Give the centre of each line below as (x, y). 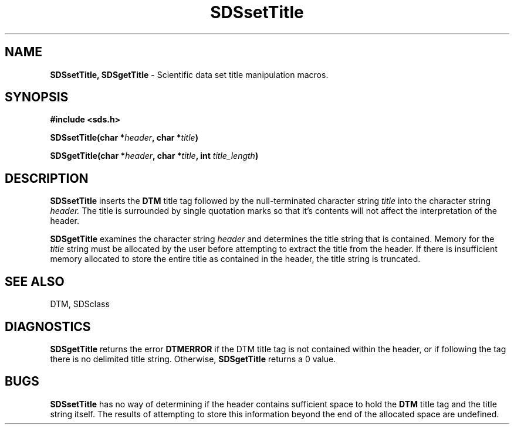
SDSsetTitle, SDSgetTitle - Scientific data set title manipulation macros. (189, 74)
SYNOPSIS (37, 97)
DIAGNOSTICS (48, 326)
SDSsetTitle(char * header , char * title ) (124, 138)
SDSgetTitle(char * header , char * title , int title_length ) (154, 156)
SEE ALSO (35, 281)
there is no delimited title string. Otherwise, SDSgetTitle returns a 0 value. (193, 359)
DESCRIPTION (47, 178)
